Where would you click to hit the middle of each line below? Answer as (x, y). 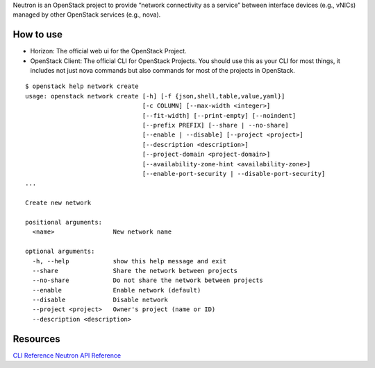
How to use (37, 35)
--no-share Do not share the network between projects (148, 280)
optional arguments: (60, 252)
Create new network (58, 203)
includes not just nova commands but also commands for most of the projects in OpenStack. (162, 71)
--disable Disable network (100, 300)
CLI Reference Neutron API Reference (67, 355)
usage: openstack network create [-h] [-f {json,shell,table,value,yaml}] (155, 96)
